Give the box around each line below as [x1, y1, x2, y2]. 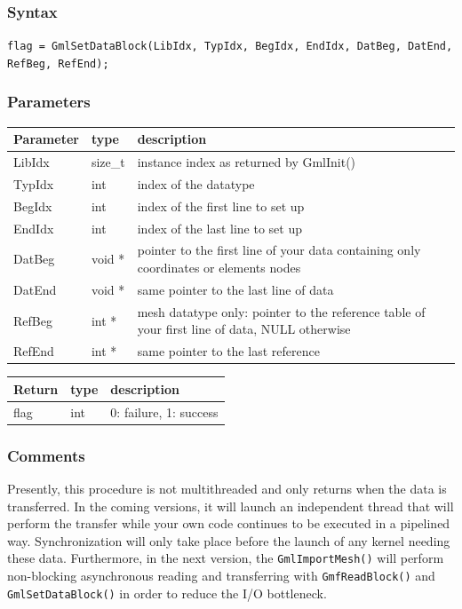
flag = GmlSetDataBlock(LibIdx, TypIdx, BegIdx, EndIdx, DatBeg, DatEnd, [7, 40, 453, 53]
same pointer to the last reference [137, 342, 320, 360]
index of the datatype [137, 174, 255, 193]
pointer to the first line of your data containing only [137, 241, 421, 259]
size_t [91, 153, 125, 171]
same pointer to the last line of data [137, 280, 334, 298]
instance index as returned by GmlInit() [137, 153, 356, 171]
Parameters [7, 91, 91, 113]
